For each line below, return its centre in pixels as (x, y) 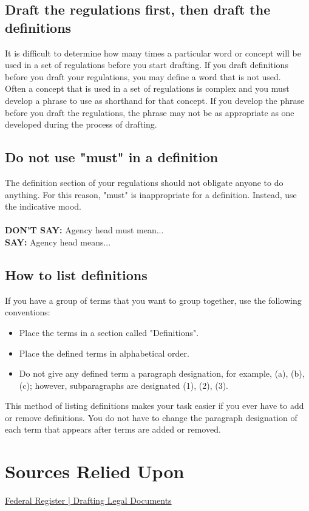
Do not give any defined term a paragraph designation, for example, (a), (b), (162, 373)
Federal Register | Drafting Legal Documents (88, 500)
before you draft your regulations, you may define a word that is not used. (143, 76)
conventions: (28, 312)
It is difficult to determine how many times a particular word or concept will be (153, 53)
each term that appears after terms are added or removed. (113, 429)
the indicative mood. (43, 206)
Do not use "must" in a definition (112, 157)
